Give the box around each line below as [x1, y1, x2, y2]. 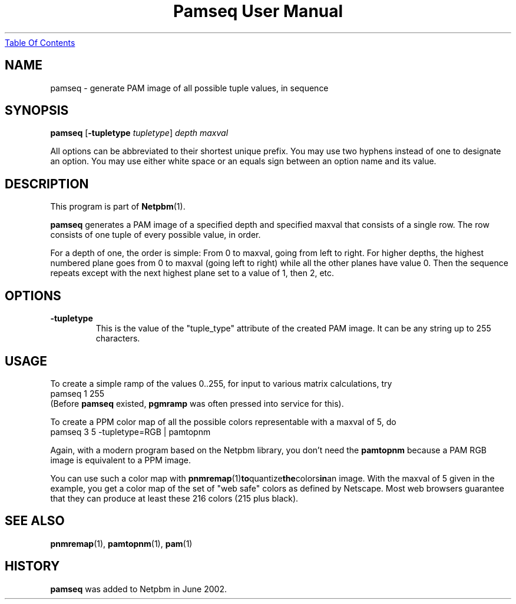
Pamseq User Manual [173, 1, 343, 21]
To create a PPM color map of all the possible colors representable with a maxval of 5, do [50, 416, 396, 427]
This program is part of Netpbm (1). [50, 201, 186, 212]
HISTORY [5, 559, 60, 574]
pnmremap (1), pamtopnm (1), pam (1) [50, 538, 193, 549]
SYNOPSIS [5, 103, 69, 118]
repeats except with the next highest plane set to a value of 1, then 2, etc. [50, 268, 335, 278]
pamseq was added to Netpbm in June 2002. [50, 583, 227, 594]
